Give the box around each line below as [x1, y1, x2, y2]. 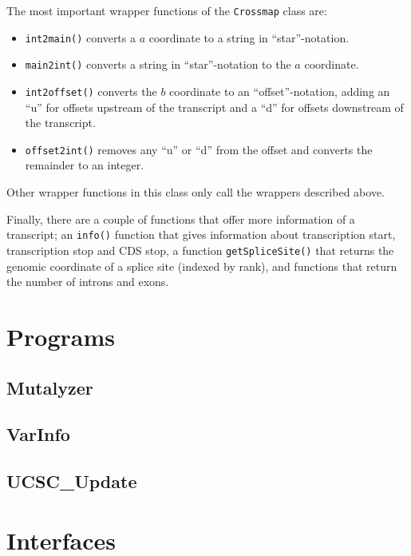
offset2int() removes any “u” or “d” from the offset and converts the [25, 141, 373, 157]
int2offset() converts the [25, 82, 157, 99]
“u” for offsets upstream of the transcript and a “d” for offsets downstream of [25, 98, 404, 115]
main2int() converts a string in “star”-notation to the [25, 56, 291, 73]
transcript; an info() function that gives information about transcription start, [6, 226, 396, 243]
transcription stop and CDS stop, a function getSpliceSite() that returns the [6, 241, 394, 258]
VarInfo [6, 422, 70, 447]
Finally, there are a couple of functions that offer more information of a [6, 210, 355, 227]
